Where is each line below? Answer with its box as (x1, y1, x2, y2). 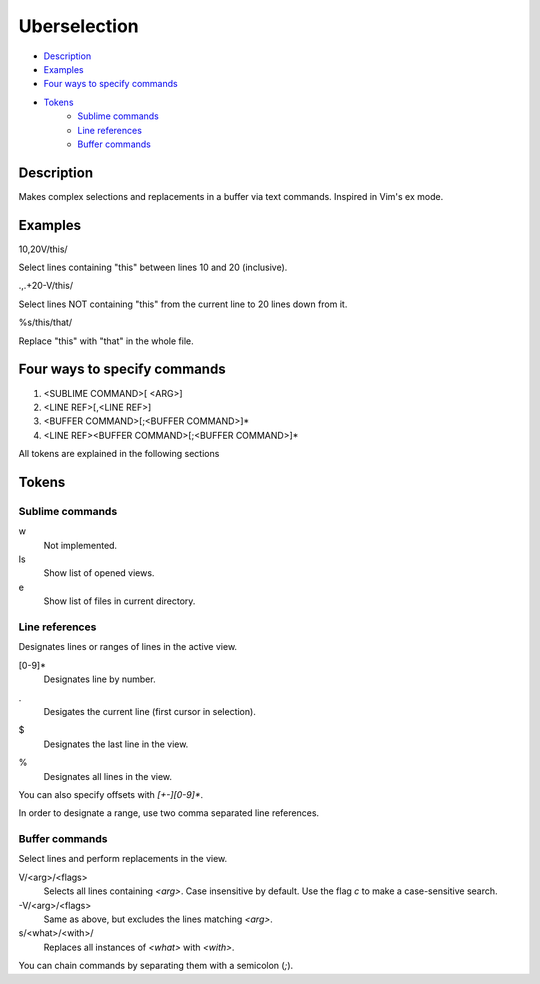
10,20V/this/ (18, 243, 69, 255)
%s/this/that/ (18, 316, 73, 329)
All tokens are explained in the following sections (18, 448, 220, 460)
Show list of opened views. (43, 567, 155, 579)
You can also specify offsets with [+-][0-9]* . (18, 788, 204, 800)
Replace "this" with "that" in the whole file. (18, 335, 194, 347)
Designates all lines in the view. (43, 770, 173, 782)
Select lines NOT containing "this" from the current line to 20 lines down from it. (18, 298, 348, 310)
